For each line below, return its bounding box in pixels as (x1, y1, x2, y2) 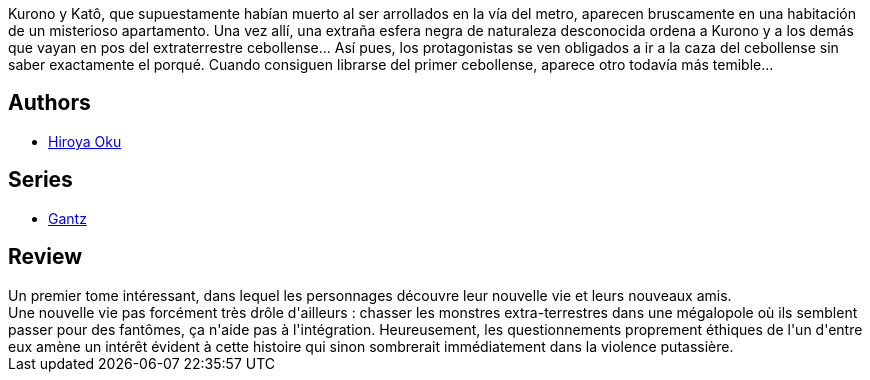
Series (8, 167, 73, 193)
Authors (8, 90, 91, 116)
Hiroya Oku (48, 132, 122, 150)
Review (8, 244, 83, 270)
